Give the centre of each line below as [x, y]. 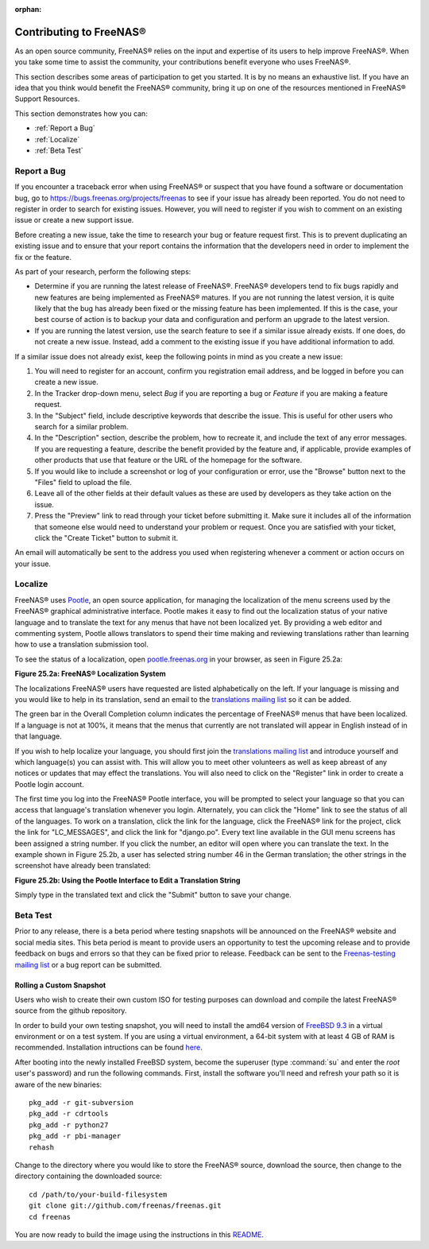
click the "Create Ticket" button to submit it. [106, 537]
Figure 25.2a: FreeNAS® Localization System [90, 674]
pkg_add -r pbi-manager [75, 1136]
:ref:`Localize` [57, 139]
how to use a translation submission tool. [81, 645]
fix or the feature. [43, 257]
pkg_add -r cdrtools [69, 1114]
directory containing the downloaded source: [89, 1176]
